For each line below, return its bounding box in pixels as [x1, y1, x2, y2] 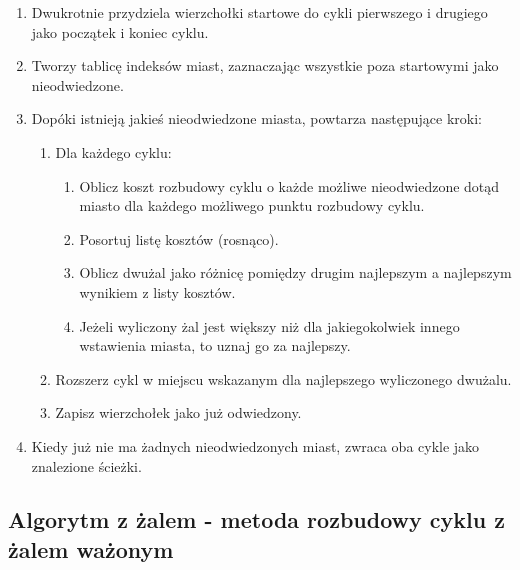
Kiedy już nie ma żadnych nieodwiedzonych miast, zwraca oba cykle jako [31, 435, 480, 456]
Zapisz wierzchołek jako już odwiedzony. [55, 402, 302, 423]
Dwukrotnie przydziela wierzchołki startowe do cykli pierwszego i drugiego [31, 2, 488, 22]
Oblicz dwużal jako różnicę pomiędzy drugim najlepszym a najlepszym [79, 262, 512, 283]
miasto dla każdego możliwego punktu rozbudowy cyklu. [79, 195, 425, 216]
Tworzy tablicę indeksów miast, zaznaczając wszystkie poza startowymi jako [31, 55, 499, 76]
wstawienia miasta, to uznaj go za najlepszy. [79, 335, 351, 356]
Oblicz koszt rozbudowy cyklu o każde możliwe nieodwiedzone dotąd [79, 175, 500, 196]
